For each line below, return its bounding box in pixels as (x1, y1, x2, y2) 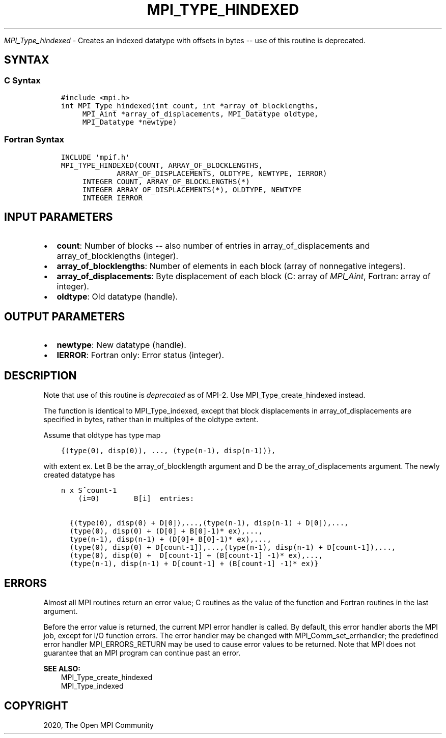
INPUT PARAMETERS (4, 211, 113, 224)
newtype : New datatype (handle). (57, 340, 186, 350)
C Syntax (4, 75, 41, 85)
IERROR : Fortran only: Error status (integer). (57, 350, 224, 361)
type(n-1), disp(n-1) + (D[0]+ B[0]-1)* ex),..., (69, 535, 271, 544)
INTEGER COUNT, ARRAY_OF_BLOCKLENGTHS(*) (82, 177, 250, 186)
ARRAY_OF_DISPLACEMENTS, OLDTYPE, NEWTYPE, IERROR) (117, 169, 327, 178)
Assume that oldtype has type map (43, 431, 161, 440)
